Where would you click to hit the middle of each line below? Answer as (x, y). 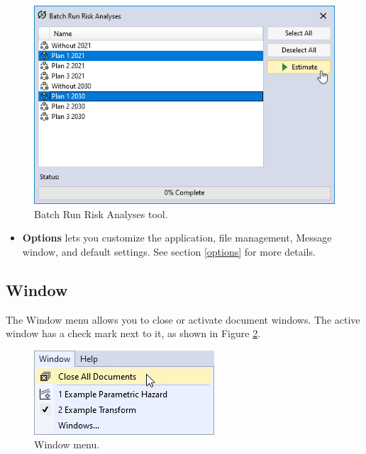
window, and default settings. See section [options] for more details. (169, 251)
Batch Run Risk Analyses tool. (101, 214)
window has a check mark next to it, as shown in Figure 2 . (133, 333)
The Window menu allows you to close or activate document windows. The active (183, 319)
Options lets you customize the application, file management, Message (177, 238)
